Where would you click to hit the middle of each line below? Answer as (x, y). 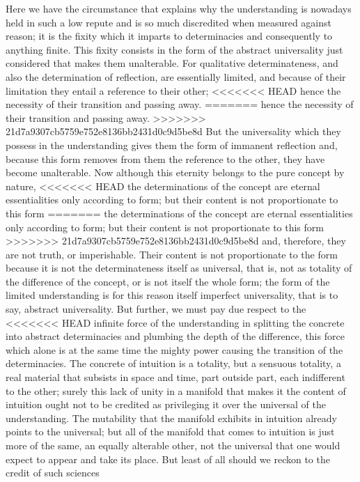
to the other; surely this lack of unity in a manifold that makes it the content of (176, 390)
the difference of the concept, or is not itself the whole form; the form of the (168, 281)
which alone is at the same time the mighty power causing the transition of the (174, 349)
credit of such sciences (53, 473)
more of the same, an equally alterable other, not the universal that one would (173, 445)
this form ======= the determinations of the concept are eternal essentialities (179, 213)
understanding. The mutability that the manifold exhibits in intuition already (171, 418)
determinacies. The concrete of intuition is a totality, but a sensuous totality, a (173, 363)
